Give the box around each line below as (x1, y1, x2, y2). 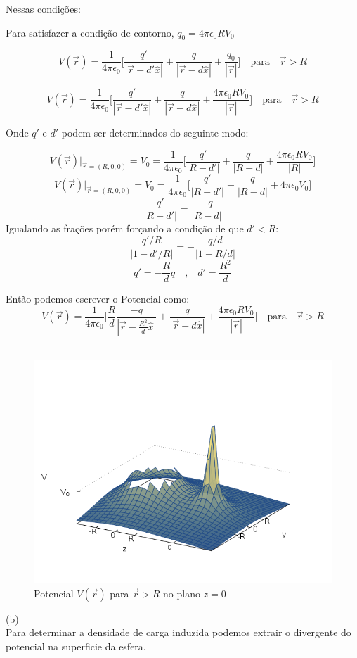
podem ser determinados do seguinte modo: (61, 125, 249, 140)
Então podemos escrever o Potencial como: (6, 291, 190, 306)
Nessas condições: (6, 1, 81, 15)
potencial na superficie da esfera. (6, 639, 146, 654)
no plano (163, 586, 200, 600)
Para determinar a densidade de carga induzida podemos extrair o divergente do (6, 625, 351, 640)
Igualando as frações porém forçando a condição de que (6, 220, 244, 235)
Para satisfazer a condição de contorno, (6, 25, 174, 39)
